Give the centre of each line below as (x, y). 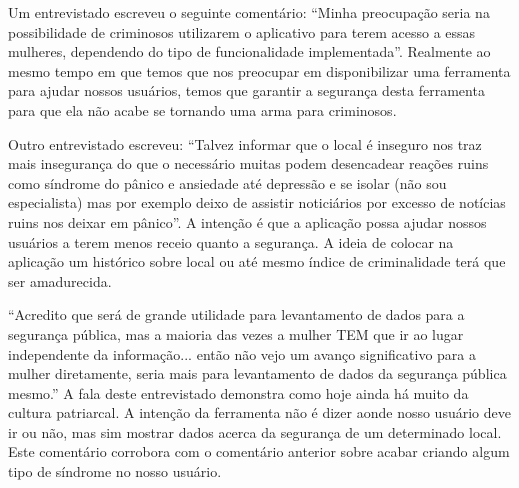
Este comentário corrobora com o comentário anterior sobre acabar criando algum (259, 451)
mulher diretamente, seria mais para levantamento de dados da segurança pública (257, 373)
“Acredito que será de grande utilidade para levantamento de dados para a (236, 314)
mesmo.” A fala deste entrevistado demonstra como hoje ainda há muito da (238, 392)
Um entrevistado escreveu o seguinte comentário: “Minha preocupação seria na (249, 12)
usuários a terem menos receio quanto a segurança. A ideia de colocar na (231, 241)
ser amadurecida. (60, 280)
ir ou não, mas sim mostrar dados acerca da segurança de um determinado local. (255, 431)
